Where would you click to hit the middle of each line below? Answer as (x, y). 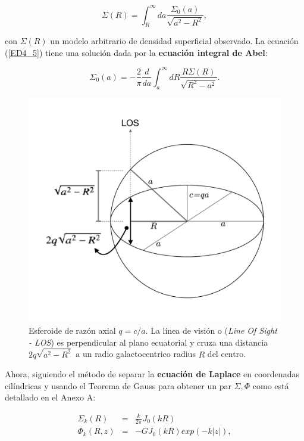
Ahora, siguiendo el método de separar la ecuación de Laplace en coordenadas (152, 374)
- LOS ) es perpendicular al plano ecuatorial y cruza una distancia (148, 342)
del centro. (227, 354)
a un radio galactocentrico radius (136, 354)
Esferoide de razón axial (72, 330)
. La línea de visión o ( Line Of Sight (211, 330)
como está (271, 385)
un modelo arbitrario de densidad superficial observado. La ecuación (174, 41)
